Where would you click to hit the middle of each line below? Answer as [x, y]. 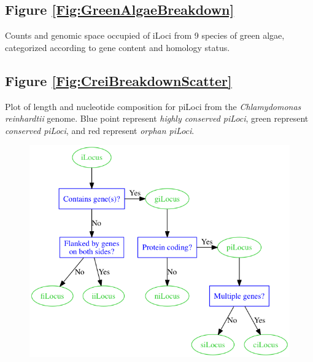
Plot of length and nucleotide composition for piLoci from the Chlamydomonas [153, 106]
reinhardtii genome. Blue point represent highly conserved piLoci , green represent [157, 118]
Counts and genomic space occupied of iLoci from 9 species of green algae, [145, 35]
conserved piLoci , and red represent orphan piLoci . [100, 130]
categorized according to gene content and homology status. [118, 47]
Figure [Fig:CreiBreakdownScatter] [118, 80]
